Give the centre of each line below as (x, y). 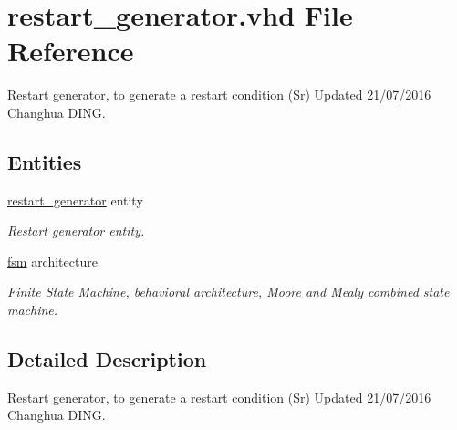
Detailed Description (107, 359)
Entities (45, 161)
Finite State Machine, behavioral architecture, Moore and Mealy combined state (228, 292)
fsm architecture (52, 261)
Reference (71, 51)
